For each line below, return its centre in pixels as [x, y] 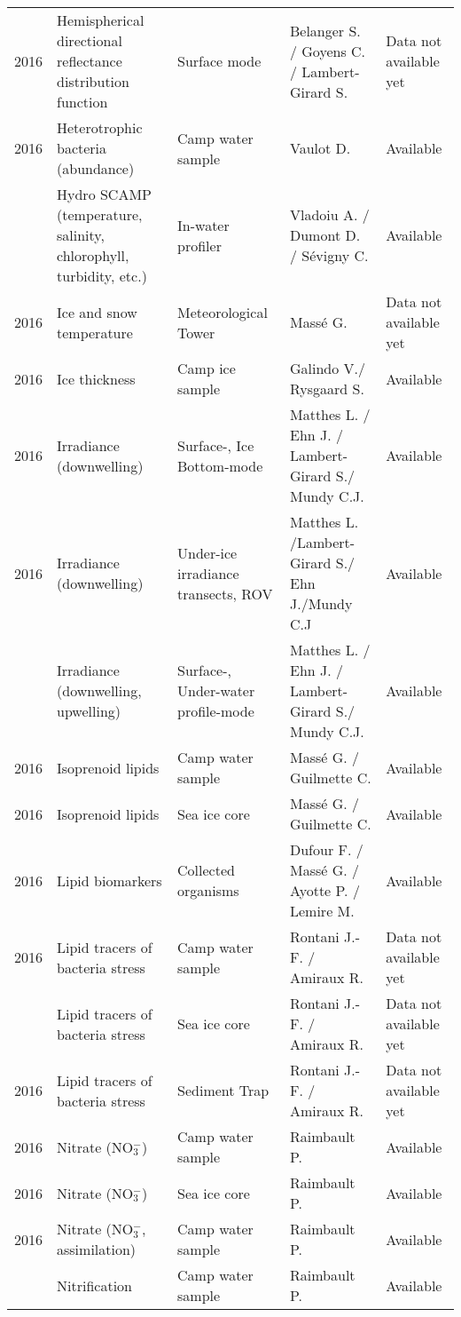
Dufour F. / [326, 849]
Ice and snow [97, 312]
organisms [208, 890]
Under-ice [207, 552]
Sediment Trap [223, 1090]
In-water [203, 225]
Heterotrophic [100, 127]
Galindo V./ [328, 368]
